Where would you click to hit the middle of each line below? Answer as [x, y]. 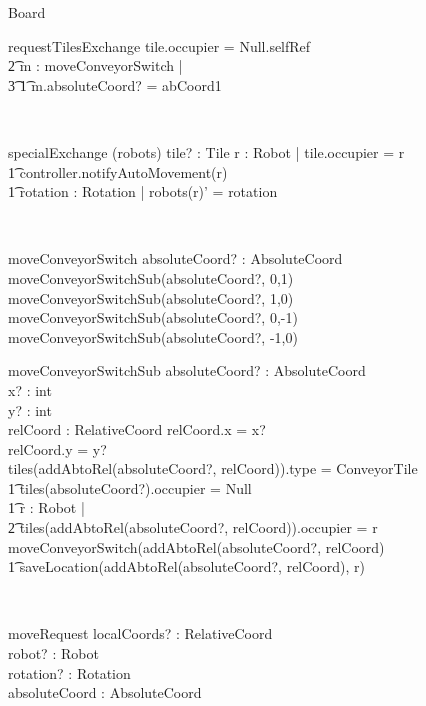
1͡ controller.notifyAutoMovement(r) [118, 171]
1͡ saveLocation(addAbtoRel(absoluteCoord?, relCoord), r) [186, 566]
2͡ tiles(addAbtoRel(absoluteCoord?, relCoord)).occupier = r [193, 527]
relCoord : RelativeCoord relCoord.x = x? [137, 429]
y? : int [30, 409]
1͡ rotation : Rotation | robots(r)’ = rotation [143, 191]
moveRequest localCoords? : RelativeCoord [140, 633]
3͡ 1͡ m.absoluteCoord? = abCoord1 [115, 84]
